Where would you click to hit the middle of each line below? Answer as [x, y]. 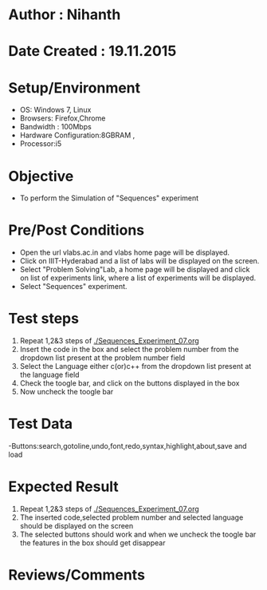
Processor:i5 [41, 144]
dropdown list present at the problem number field [102, 358]
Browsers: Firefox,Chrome [63, 118]
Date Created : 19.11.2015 [92, 51]
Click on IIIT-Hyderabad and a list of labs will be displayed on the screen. [139, 261]
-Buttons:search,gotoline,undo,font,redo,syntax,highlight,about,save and [128, 446]
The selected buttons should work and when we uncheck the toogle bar [138, 534]
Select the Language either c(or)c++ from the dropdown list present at [135, 366]
